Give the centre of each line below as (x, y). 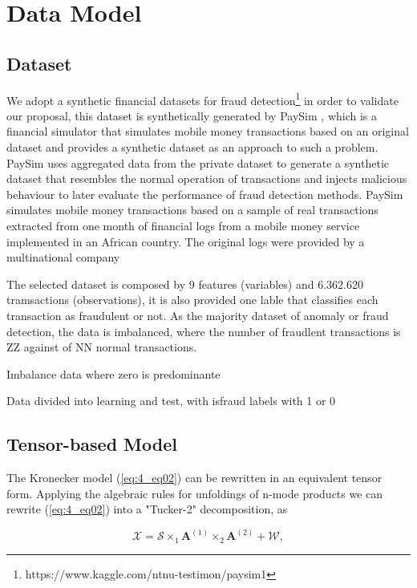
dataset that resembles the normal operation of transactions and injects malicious (207, 178)
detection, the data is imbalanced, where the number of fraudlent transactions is (204, 331)
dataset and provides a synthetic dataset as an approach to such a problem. (192, 147)
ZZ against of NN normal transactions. (102, 347)
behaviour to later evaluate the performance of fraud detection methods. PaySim (205, 194)
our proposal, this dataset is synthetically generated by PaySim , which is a (192, 115)
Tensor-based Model (92, 444)
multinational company (63, 257)
